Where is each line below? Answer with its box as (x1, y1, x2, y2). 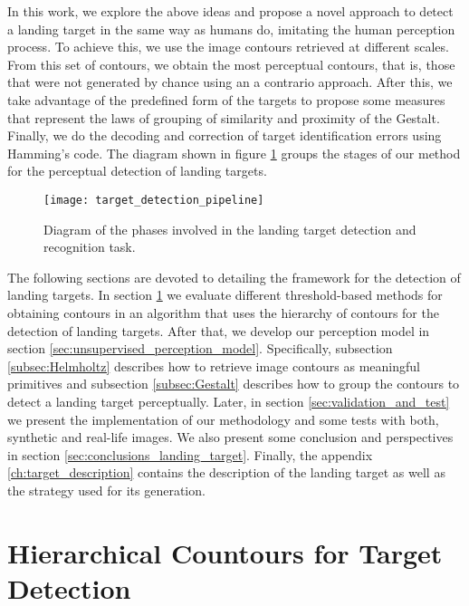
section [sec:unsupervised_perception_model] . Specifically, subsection (7, 339, 393, 358)
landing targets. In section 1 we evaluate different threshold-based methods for (7, 285, 443, 304)
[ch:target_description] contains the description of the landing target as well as (7, 463, 445, 482)
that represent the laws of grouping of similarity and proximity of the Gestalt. (7, 108, 440, 127)
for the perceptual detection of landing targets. (7, 161, 267, 180)
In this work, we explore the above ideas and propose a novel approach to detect (7, 2, 454, 20)
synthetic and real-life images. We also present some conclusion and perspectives (7, 428, 454, 447)
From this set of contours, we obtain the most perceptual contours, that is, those (7, 54, 455, 73)
